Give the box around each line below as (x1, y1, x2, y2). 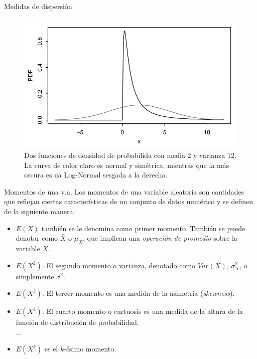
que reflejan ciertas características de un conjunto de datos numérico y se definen (4, 196, 253, 207)
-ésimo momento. (64, 343, 116, 354)
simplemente (16, 271, 54, 281)
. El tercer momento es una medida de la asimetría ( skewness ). (42, 288, 235, 298)
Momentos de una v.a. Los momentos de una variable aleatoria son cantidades (4, 186, 244, 197)
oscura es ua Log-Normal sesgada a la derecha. (24, 169, 168, 180)
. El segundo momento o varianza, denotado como (42, 260, 196, 270)
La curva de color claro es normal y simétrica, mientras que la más (24, 159, 229, 170)
